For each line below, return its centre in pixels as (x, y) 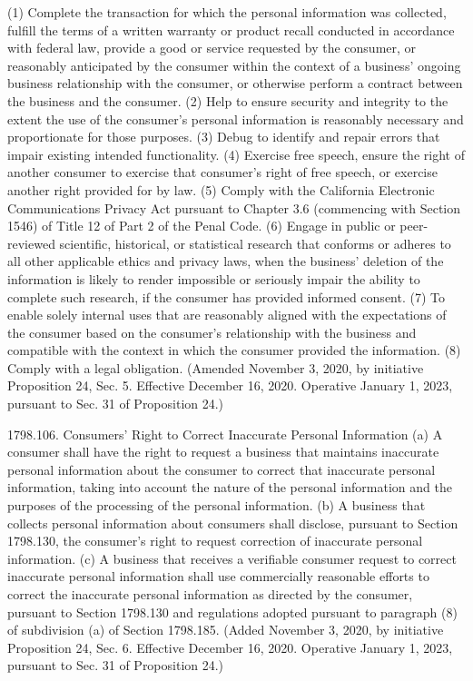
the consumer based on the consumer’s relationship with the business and (212, 332)
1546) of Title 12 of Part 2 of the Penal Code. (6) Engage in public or (202, 226)
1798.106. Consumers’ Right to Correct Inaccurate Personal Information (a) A (225, 434)
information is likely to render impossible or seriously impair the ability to (214, 278)
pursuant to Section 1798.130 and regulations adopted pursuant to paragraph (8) (232, 612)
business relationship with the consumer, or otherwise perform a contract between (235, 83)
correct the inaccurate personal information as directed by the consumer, (210, 594)
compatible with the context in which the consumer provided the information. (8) (234, 350)
